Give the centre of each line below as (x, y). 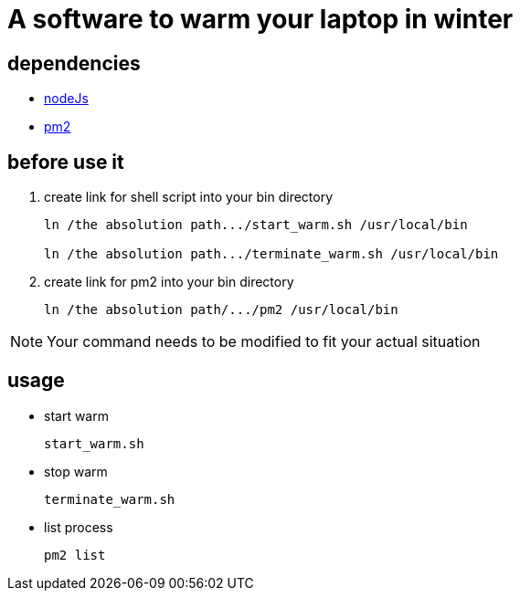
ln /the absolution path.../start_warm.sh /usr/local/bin (256, 225)
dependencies (74, 63)
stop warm (76, 471)
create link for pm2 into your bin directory (169, 282)
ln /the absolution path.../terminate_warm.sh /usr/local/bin (271, 254)
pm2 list (75, 555)
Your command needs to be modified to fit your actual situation (264, 342)
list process (79, 527)
